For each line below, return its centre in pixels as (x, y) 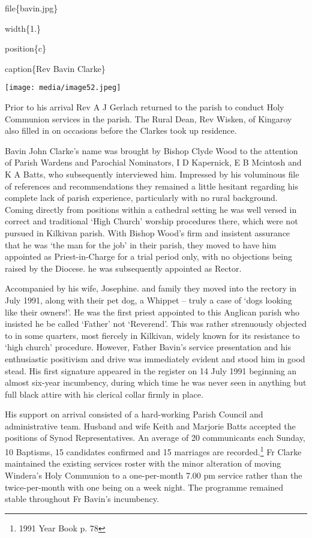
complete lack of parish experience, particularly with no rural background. (141, 198)
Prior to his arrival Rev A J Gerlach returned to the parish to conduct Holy (145, 107)
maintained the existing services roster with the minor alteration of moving (143, 463)
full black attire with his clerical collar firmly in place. (104, 394)
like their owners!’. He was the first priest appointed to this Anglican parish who (152, 312)
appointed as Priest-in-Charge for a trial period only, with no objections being (149, 256)
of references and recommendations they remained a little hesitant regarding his (151, 186)
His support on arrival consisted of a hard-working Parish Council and (134, 414)
